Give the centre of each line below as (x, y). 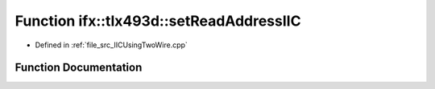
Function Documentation (79, 68)
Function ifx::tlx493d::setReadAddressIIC (158, 21)
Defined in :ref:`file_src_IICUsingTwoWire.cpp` (112, 45)
